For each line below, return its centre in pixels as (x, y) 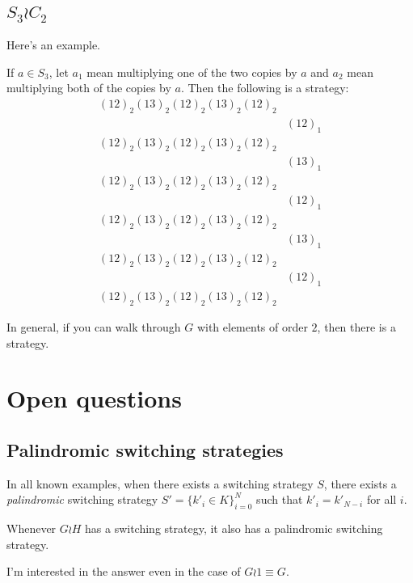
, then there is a (356, 327)
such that (280, 499)
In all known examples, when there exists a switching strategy (160, 483)
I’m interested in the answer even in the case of (124, 571)
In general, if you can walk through (94, 327)
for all (381, 499)
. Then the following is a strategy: (265, 88)
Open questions (94, 398)
